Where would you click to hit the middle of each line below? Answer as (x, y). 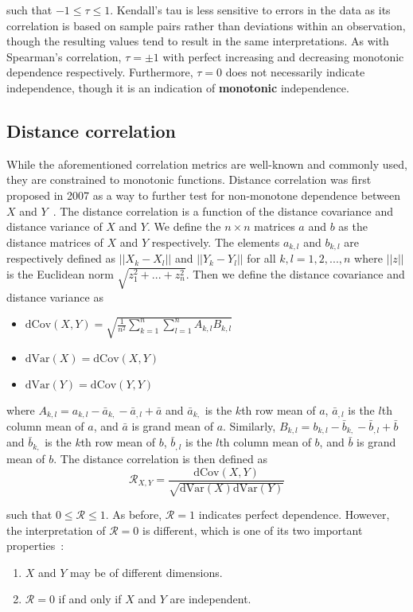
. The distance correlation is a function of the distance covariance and (223, 210)
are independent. (210, 599)
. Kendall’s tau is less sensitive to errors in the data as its (250, 10)
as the (353, 226)
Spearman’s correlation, (64, 56)
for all (261, 258)
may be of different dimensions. (146, 572)
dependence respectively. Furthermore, (100, 72)
